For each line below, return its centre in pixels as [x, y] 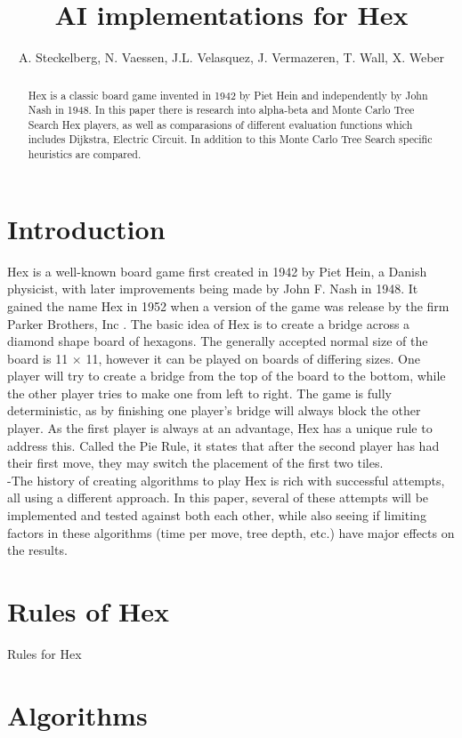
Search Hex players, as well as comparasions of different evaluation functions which [220, 124]
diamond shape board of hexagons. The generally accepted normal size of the [218, 341]
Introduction [86, 228]
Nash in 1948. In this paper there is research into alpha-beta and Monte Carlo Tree [221, 110]
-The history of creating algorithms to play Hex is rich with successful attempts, [226, 480]
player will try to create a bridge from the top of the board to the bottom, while [227, 376]
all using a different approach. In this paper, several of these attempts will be [218, 497]
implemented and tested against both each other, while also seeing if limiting [217, 515]
